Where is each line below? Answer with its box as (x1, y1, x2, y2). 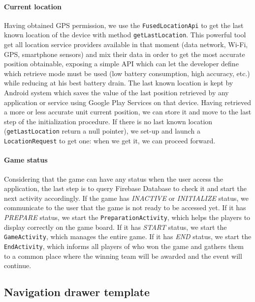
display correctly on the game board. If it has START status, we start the (4, 221, 227, 232)
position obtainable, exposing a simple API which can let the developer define (4, 58, 239, 69)
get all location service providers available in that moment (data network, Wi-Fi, (4, 39, 248, 50)
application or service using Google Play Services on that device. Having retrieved (4, 97, 251, 107)
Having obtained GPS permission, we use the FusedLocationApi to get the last (4, 20, 244, 30)
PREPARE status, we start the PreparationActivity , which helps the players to (4, 212, 251, 222)
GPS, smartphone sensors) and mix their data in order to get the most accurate (4, 49, 245, 59)
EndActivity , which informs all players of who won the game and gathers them (4, 241, 244, 251)
